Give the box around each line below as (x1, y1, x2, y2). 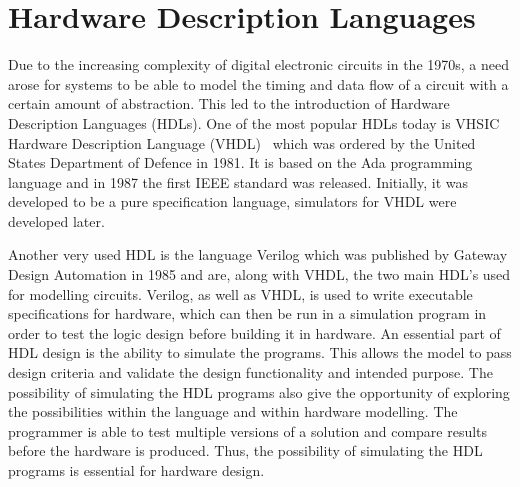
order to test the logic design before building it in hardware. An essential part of (8, 322, 501, 343)
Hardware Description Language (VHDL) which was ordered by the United (8, 132, 476, 153)
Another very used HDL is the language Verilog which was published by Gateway (8, 244, 508, 265)
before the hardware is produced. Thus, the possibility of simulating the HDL (8, 440, 483, 461)
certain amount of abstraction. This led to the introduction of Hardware (8, 93, 450, 114)
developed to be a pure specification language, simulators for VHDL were (8, 191, 457, 212)
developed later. (8, 210, 105, 231)
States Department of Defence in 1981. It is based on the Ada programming (8, 152, 473, 173)
